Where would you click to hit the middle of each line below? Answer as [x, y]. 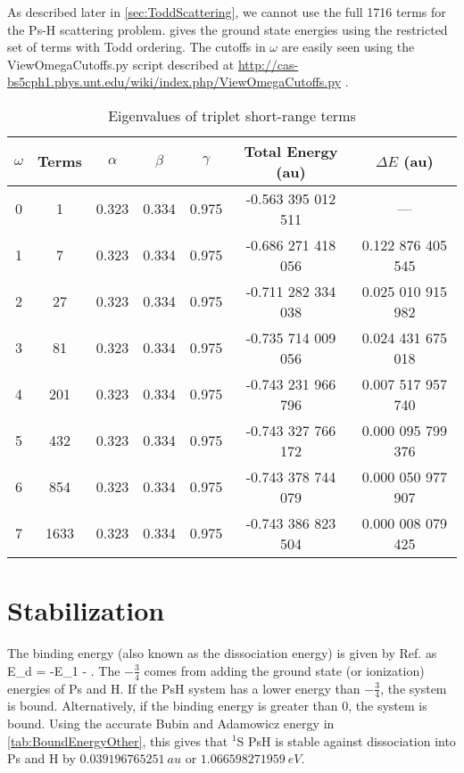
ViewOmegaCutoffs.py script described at [121, 64]
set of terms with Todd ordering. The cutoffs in [137, 47]
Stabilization [86, 610]
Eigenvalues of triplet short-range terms [232, 115]
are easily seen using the [348, 47]
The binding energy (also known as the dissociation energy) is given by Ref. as [222, 653]
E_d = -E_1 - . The [64, 670]
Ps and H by [41, 758]
